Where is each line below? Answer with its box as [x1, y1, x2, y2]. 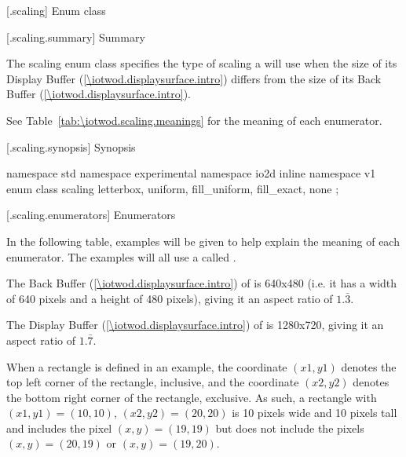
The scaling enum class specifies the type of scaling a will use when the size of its [6, 55, 397, 71]
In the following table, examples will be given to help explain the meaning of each [6, 232, 400, 249]
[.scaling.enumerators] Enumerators [6, 207, 176, 223]
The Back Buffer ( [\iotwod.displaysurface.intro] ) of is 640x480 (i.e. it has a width [6, 275, 397, 291]
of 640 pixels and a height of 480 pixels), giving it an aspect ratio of [6, 290, 333, 306]
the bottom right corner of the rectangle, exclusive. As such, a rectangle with [6, 389, 377, 405]
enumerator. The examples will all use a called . [6, 248, 236, 265]
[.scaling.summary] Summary [6, 28, 145, 45]
